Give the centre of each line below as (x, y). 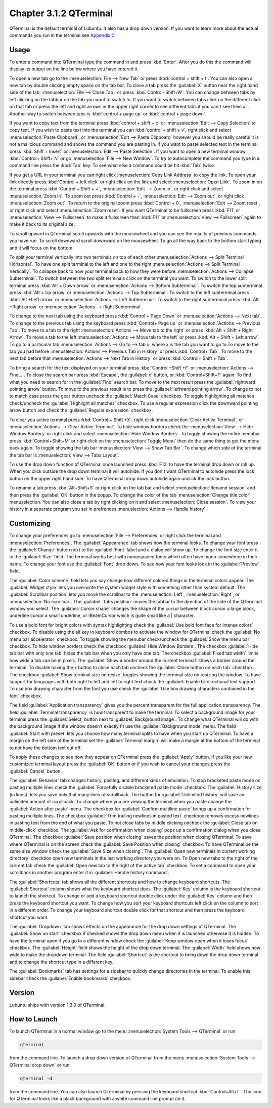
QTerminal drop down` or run (39, 1065)
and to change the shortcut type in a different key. (61, 962)
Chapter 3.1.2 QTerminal (61, 13)
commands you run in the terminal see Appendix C (62, 35)
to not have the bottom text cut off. (45, 748)
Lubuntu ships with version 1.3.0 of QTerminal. (57, 1005)
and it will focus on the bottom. (42, 248)
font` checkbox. (26, 695)
